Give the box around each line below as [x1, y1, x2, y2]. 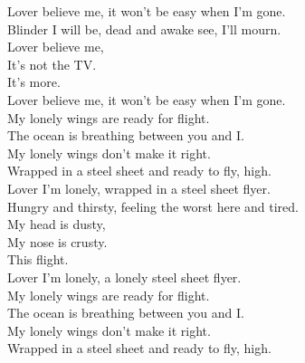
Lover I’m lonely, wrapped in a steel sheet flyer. [7, 178, 271, 197]
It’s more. [7, 72, 61, 91]
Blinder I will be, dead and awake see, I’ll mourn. [7, 19, 281, 38]
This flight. [7, 250, 69, 269]
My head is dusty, [7, 215, 106, 234]
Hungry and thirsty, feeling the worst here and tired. [7, 196, 299, 215]
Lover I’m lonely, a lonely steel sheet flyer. [7, 267, 242, 286]
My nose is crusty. [7, 232, 108, 251]
